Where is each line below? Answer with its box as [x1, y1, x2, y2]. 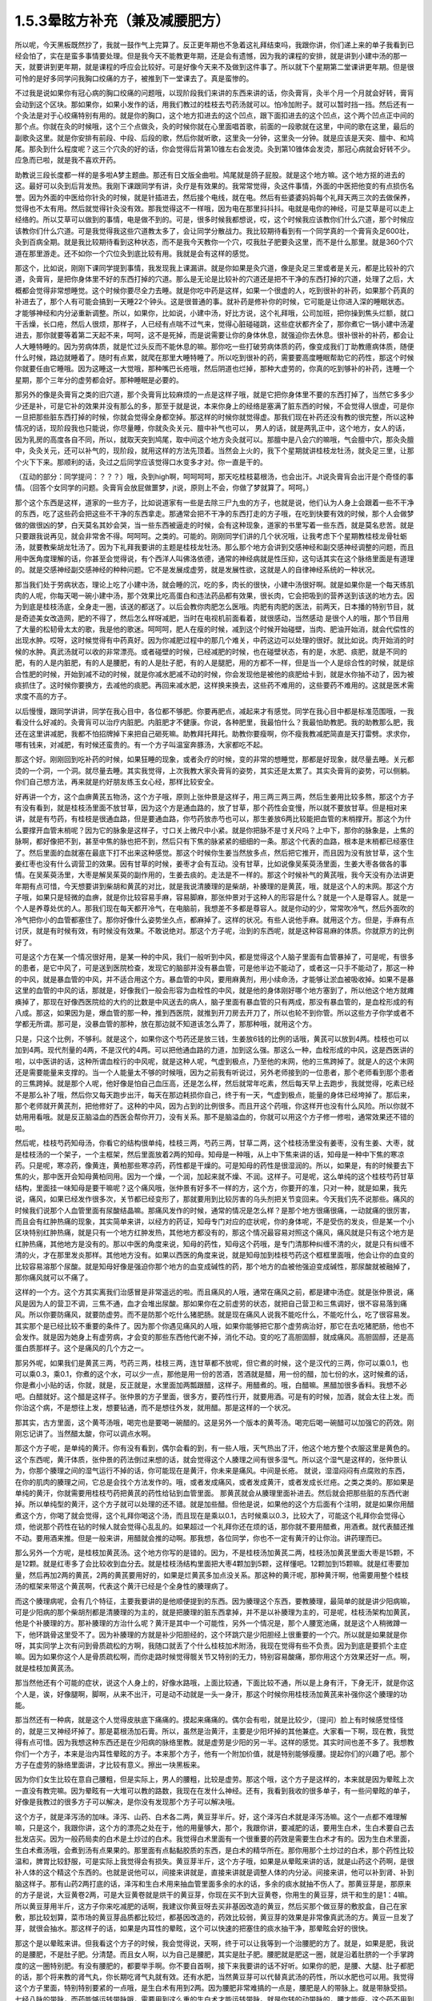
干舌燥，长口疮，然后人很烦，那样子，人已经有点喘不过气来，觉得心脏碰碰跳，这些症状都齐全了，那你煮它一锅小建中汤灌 [14, 319, 414, 328]
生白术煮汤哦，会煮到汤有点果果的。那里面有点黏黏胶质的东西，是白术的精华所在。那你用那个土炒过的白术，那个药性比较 [14, 1845, 414, 1855]
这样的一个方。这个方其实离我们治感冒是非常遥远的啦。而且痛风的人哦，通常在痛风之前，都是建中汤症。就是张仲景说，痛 [14, 1287, 414, 1297]
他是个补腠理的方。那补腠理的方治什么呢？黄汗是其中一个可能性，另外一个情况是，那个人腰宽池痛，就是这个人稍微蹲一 [14, 1618, 407, 1628]
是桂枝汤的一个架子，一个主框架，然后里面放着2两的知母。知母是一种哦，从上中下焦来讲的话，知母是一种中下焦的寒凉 [14, 1149, 405, 1159]
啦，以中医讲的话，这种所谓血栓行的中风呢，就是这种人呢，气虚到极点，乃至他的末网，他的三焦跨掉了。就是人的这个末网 [14, 1057, 414, 1066]
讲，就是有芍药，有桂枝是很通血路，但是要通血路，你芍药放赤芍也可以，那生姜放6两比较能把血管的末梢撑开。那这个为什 [14, 814, 412, 824]
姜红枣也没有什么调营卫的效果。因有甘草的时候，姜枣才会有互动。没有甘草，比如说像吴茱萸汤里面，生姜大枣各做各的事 [14, 859, 407, 868]
